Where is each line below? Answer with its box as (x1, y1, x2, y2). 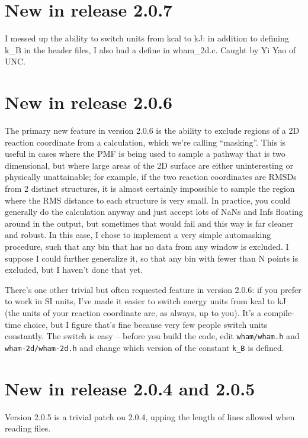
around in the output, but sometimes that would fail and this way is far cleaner (5, 217, 294, 229)
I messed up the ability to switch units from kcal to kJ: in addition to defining (5, 32, 289, 44)
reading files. (5, 422, 51, 434)
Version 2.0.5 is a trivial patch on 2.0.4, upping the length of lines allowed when (5, 410, 295, 423)
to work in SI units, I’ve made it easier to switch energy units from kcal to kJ (5, 295, 287, 307)
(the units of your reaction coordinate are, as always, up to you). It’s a (5, 306, 261, 318)
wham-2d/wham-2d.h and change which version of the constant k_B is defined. (5, 341, 284, 353)
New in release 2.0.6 (5, 90, 173, 114)
